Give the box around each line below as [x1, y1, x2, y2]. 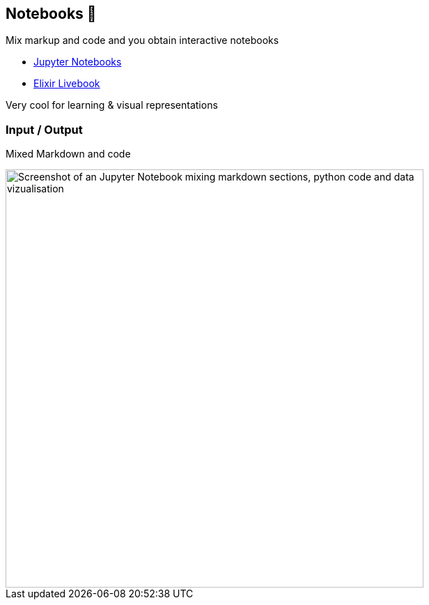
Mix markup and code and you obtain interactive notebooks [6, 34, 279, 47]
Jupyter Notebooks [33, 56, 122, 68]
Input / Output [6, 122, 83, 137]
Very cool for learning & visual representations [6, 99, 218, 112]
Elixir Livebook [33, 77, 100, 90]
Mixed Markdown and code [6, 148, 131, 160]
